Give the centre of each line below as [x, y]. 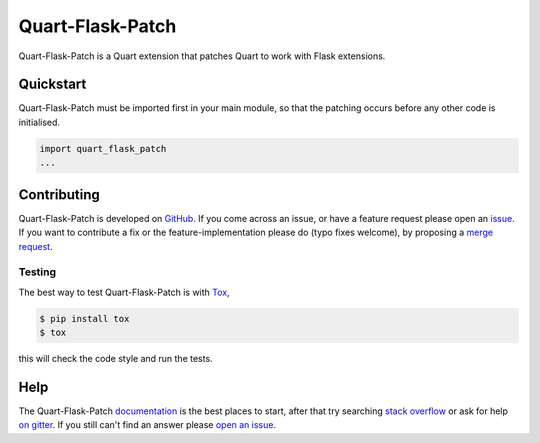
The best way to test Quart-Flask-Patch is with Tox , [124, 292]
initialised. [39, 122]
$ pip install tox [84, 318]
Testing [37, 272]
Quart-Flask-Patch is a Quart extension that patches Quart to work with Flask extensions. [202, 56]
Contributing [59, 194]
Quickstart [52, 84]
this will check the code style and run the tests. [116, 358]
